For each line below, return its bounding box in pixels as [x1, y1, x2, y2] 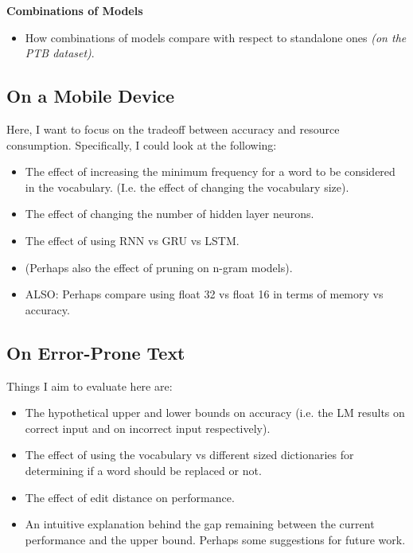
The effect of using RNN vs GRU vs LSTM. [25, 232, 240, 248]
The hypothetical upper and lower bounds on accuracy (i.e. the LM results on [25, 404, 405, 421]
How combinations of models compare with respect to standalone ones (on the [25, 29, 407, 45]
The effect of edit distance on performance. [25, 489, 235, 505]
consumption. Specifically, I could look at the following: [6, 136, 277, 153]
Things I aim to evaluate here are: [6, 377, 173, 394]
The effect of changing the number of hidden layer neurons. [25, 205, 314, 222]
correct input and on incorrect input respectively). [25, 419, 271, 436]
